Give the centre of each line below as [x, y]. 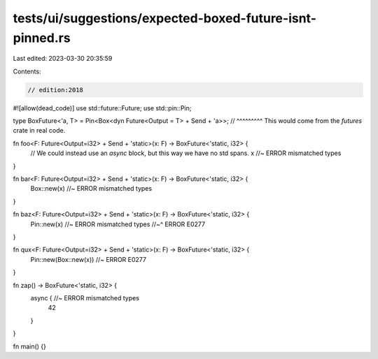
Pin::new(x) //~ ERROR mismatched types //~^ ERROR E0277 [118, 224]
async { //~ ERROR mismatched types [85, 298]
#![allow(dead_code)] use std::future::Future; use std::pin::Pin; [102, 108]
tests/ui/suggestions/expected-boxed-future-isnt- [164, 18]
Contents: [27, 71]
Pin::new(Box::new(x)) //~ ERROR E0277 [89, 259]
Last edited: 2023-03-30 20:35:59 [63, 59]
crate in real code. [39, 131]
